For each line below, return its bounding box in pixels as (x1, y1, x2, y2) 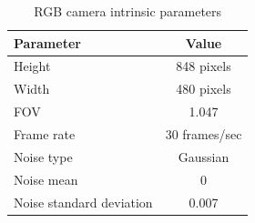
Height (14, 56, 51, 76)
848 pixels (176, 56, 231, 76)
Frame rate (14, 124, 76, 143)
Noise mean (14, 169, 78, 188)
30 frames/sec (165, 124, 242, 143)
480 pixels (176, 79, 231, 98)
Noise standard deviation (14, 192, 153, 211)
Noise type (14, 147, 73, 166)
